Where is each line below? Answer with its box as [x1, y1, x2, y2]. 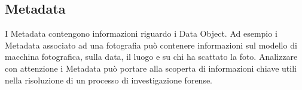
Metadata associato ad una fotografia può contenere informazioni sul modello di [5, 38, 297, 51]
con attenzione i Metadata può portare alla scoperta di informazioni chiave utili [5, 62, 297, 74]
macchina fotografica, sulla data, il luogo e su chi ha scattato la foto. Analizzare [5, 50, 298, 63]
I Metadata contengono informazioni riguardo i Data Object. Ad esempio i [5, 27, 277, 40]
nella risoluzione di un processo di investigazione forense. [5, 73, 213, 86]
